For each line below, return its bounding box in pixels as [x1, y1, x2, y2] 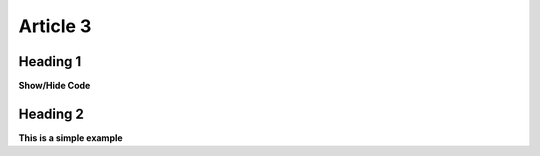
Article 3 [18, 15, 92, 37]
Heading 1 [18, 53, 82, 70]
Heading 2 [18, 105, 85, 122]
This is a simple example [18, 131, 124, 144]
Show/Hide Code [18, 80, 91, 92]
